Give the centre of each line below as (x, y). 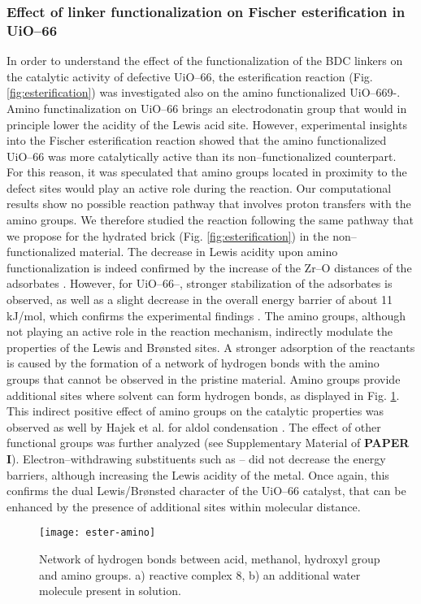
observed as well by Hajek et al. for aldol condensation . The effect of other (194, 426)
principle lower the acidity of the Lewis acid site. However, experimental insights (207, 124)
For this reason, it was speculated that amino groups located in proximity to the (207, 172)
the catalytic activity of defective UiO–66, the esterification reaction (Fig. (190, 76)
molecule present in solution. (110, 591)
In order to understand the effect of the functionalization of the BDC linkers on (205, 61)
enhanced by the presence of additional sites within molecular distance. (184, 506)
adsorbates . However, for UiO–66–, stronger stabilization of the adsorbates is (200, 283)
